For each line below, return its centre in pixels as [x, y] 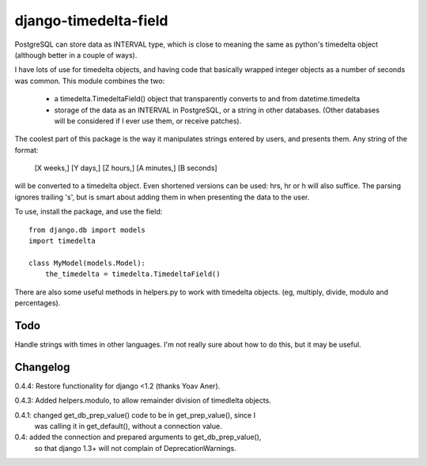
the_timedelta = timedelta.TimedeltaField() [132, 274]
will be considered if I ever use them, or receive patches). [148, 121]
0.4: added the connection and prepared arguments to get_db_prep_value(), [138, 437]
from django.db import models [87, 230]
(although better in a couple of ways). [76, 55]
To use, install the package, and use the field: [89, 212]
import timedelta [62, 241]
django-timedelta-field [91, 21]
